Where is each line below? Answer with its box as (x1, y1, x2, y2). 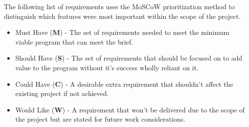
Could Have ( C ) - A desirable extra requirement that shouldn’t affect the (15, 79, 233, 89)
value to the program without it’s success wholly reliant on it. (15, 62, 199, 72)
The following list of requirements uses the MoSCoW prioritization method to (4, 1, 235, 11)
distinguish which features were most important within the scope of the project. (4, 11, 241, 21)
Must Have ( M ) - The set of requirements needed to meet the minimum (15, 27, 230, 37)
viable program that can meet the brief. (15, 36, 133, 47)
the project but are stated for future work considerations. (15, 114, 186, 124)
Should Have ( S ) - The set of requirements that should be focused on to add (15, 53, 243, 63)
